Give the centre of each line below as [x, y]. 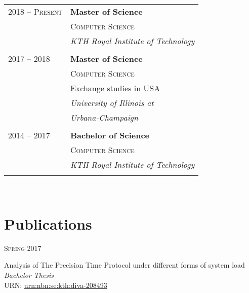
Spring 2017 [23, 248]
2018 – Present [35, 11]
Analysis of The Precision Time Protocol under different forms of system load [124, 265]
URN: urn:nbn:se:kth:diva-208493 [56, 285]
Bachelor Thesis [29, 274]
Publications [48, 223]
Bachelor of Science [110, 135]
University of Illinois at [112, 103]
